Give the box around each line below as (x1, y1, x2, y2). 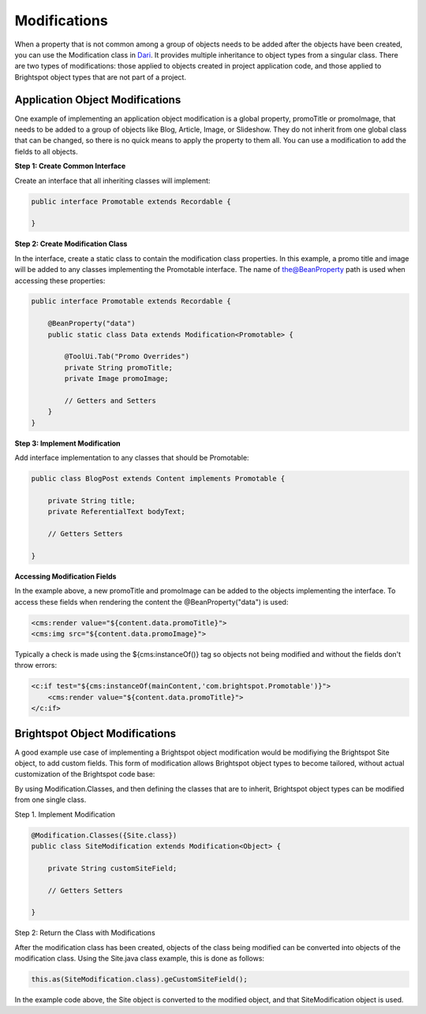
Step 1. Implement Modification (14, 809, 116, 819)
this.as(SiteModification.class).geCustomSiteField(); (31, 975, 248, 984)
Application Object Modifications (14, 93, 181, 106)
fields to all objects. (14, 147, 78, 156)
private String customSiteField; (47, 863, 177, 873)
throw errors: (14, 661, 58, 670)
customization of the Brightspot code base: (14, 770, 155, 779)
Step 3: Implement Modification (14, 438, 121, 448)
